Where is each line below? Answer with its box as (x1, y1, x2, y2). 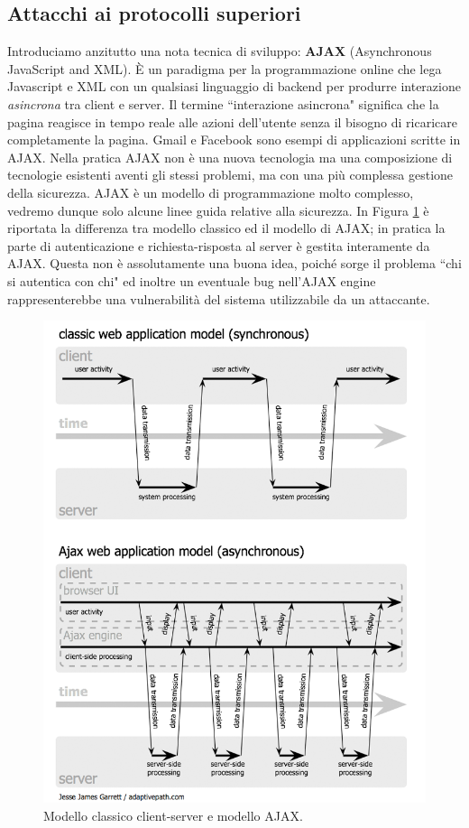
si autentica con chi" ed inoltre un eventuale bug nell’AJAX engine (7, 271, 376, 290)
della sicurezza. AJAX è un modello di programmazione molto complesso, (7, 182, 414, 201)
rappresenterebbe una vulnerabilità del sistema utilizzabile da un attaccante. (7, 289, 430, 308)
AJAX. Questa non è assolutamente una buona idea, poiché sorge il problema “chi (7, 254, 462, 273)
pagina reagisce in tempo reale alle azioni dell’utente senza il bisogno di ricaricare (7, 112, 457, 131)
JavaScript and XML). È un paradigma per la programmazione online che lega (7, 59, 442, 78)
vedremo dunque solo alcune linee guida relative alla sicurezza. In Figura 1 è (7, 200, 429, 219)
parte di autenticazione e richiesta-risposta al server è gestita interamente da (7, 236, 430, 255)
